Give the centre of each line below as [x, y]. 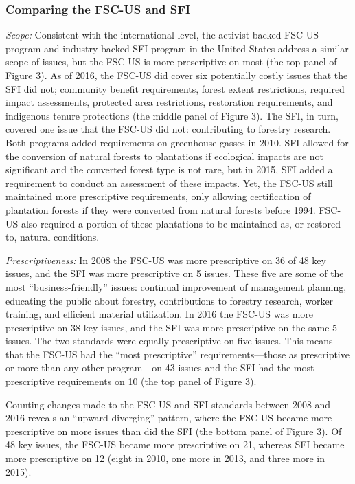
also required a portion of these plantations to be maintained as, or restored [181, 223]
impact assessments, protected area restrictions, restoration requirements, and [169, 102]
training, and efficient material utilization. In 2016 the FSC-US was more [159, 314]
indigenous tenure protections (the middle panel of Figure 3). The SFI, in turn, [172, 115]
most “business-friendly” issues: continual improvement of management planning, [176, 286]
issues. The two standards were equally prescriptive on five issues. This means [169, 341]
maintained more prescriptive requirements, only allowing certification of [158, 196]
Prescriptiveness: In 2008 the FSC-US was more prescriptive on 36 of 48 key [166, 260]
